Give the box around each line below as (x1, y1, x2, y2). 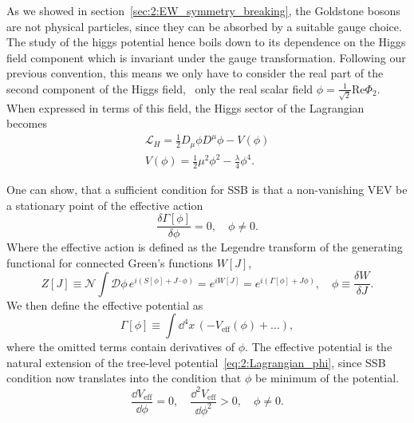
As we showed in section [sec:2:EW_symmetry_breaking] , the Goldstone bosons (6, 2, 400, 18)
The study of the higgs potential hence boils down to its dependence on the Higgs (6, 34, 406, 50)
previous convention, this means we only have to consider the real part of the (6, 65, 384, 81)
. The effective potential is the (245, 338, 392, 355)
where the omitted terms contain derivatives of (6, 338, 235, 355)
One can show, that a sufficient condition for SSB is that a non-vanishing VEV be (6, 181, 408, 198)
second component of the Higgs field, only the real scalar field (6, 80, 313, 97)
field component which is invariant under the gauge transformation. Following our (6, 49, 406, 65)
